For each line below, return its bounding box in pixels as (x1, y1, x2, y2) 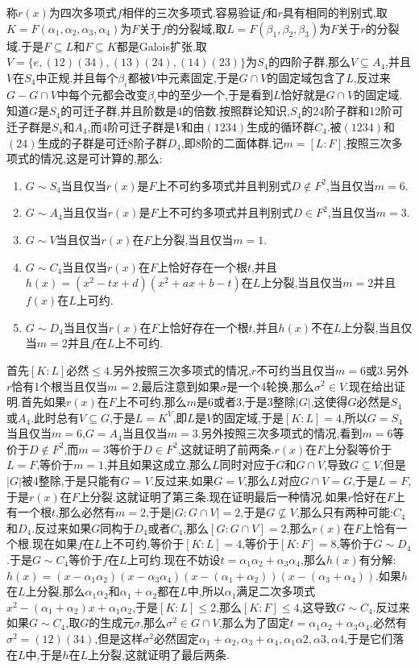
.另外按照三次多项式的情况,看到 (197, 425, 363, 442)
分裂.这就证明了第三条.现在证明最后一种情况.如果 (89, 488, 348, 504)
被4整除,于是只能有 (21, 472, 121, 489)
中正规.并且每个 (35, 68, 118, 85)
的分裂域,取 (167, 19, 227, 36)
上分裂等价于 (324, 440, 392, 457)
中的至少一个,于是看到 (157, 85, 273, 102)
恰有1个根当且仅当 (11, 377, 108, 394)
